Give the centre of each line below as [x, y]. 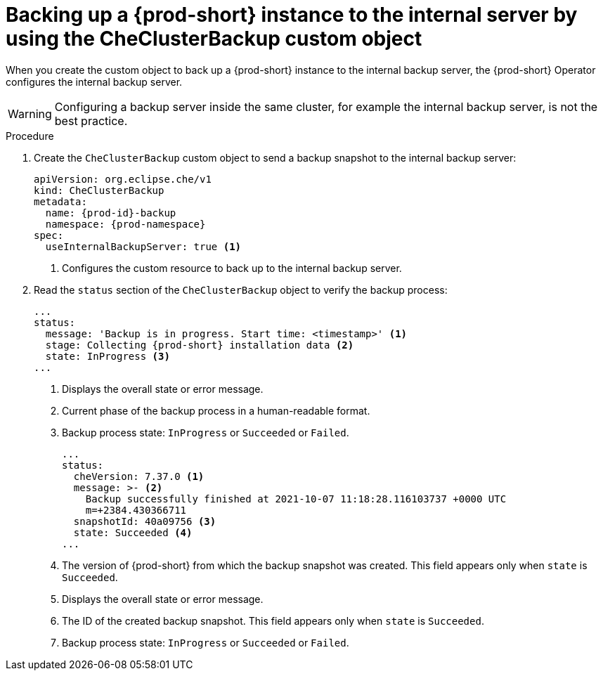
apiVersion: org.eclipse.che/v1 [123, 179]
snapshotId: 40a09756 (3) [145, 521]
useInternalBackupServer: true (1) [143, 246]
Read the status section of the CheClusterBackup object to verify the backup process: [241, 290]
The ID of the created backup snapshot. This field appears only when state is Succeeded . [273, 620]
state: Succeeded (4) [133, 532]
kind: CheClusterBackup [99, 190]
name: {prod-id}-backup [111, 213]
